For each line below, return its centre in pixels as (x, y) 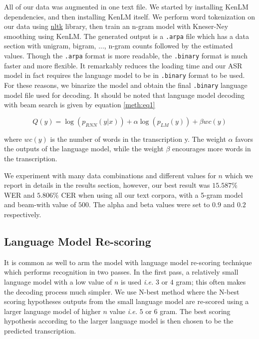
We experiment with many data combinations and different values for (110, 175)
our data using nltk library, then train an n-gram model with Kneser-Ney (116, 26)
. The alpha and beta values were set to (149, 204)
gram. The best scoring (195, 311)
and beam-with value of (40, 204)
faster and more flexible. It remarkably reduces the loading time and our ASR (123, 65)
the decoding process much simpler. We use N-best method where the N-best (122, 291)
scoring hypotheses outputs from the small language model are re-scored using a (127, 301)
